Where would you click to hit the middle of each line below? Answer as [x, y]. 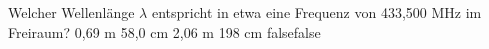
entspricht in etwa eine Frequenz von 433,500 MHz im [316, 12]
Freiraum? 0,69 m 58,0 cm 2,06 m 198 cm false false [164, 31]
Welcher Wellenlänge [71, 12]
